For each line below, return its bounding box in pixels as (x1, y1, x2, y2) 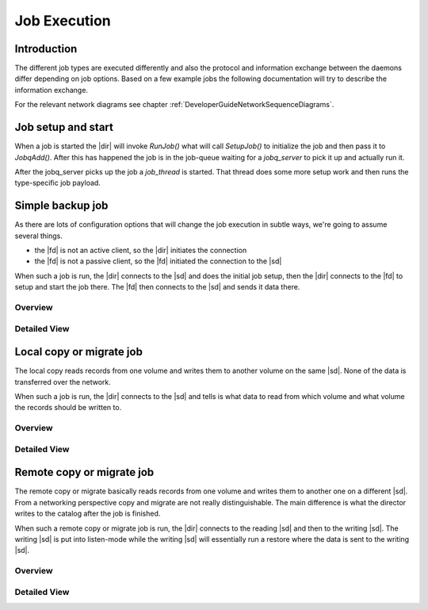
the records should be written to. (14, 403, 122, 412)
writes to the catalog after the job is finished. (14, 508, 161, 519)
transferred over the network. (14, 377, 111, 386)
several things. (14, 231, 63, 240)
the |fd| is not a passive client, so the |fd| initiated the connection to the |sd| (34, 256, 282, 266)
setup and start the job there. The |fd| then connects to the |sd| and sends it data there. (14, 282, 300, 292)
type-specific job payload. (14, 178, 101, 188)
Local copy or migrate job (14, 345, 143, 359)
